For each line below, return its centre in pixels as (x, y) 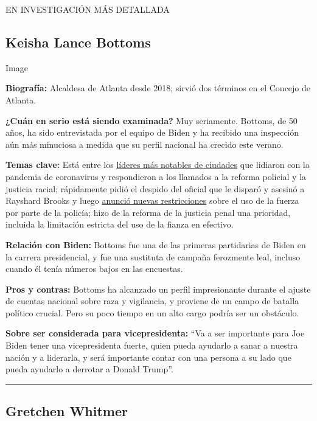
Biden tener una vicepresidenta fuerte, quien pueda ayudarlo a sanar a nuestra (152, 345)
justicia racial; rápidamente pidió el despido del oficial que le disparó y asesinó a (155, 188)
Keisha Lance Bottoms (78, 42)
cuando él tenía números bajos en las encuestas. (94, 269)
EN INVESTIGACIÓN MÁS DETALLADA (88, 9)
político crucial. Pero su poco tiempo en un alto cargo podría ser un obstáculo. (152, 312)
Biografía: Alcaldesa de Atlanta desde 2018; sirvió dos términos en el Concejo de (158, 88)
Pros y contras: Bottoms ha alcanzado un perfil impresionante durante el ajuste (158, 289)
